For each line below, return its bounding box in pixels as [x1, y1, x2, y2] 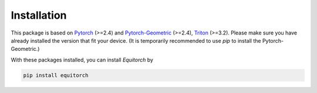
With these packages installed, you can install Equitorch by [11, 56, 154, 63]
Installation [11, 9, 67, 22]
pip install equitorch [23, 72, 89, 78]
